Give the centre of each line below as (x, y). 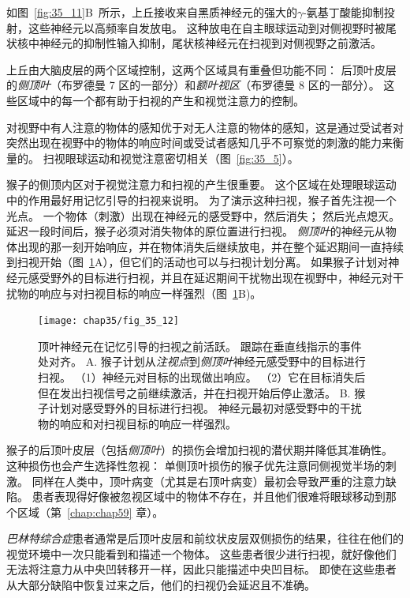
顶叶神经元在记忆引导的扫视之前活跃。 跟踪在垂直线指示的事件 (200, 346)
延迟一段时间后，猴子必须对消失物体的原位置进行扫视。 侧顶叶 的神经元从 (196, 231)
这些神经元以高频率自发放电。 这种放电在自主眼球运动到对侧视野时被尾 (212, 27)
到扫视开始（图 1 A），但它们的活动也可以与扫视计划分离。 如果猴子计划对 (198, 262)
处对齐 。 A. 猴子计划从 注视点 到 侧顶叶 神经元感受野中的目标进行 (202, 361)
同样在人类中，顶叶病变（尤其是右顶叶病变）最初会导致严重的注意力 (209, 481)
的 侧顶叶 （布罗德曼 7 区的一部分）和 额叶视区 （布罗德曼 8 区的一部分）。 (193, 85)
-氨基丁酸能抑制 (343, 12)
